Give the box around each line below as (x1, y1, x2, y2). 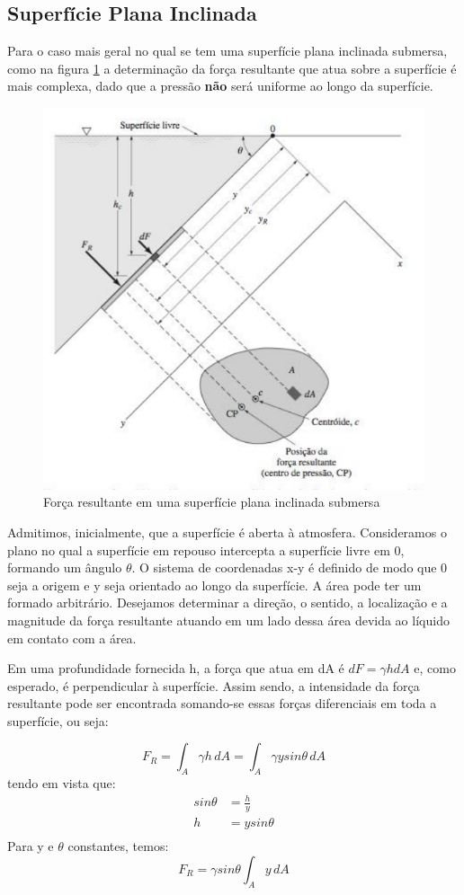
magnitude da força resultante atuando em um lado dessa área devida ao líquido (7, 610, 450, 629)
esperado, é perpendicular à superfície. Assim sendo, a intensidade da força (7, 676, 420, 695)
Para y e (7, 837, 54, 855)
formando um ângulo (7, 558, 122, 577)
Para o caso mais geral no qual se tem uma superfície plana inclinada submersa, (7, 41, 448, 60)
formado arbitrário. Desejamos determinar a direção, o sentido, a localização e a (7, 593, 448, 612)
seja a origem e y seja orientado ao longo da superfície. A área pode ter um (7, 575, 422, 594)
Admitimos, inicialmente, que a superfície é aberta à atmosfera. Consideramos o (7, 522, 447, 541)
